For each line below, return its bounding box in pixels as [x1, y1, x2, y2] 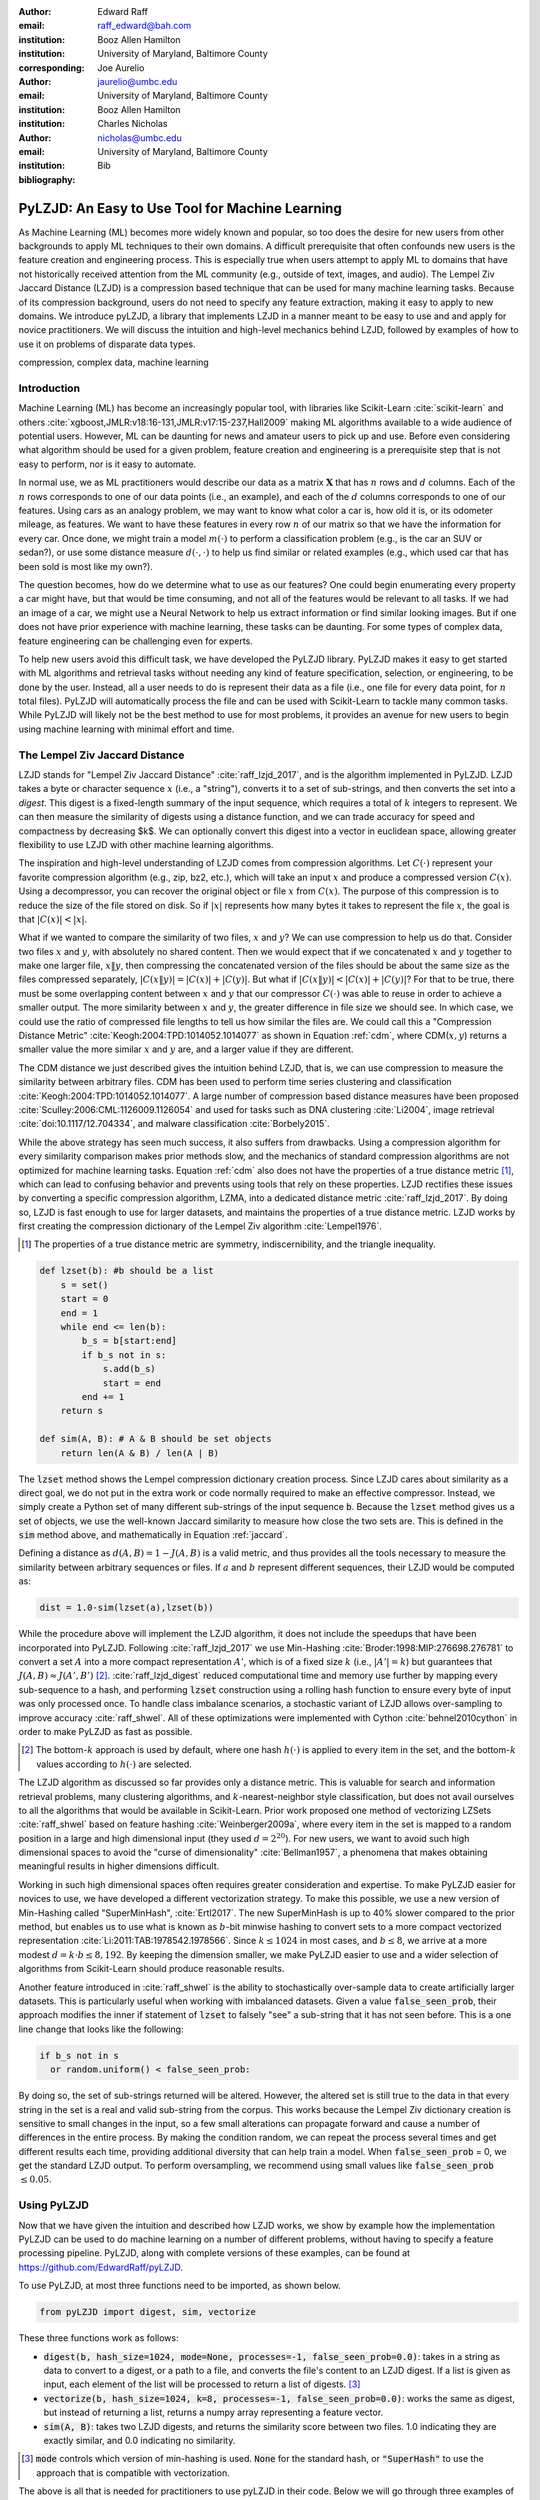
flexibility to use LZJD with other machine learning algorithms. [18, 838, 274, 850]
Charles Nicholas [97, 118, 168, 130]
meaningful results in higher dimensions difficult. [18, 1860, 220, 1872]
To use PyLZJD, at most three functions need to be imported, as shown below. [18, 2280, 342, 2292]
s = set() [60, 1279, 109, 1290]
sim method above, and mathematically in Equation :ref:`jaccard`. [18, 1529, 288, 1541]
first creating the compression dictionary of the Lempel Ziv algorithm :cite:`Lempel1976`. [18, 1220, 382, 1232]
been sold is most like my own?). [18, 560, 154, 572]
